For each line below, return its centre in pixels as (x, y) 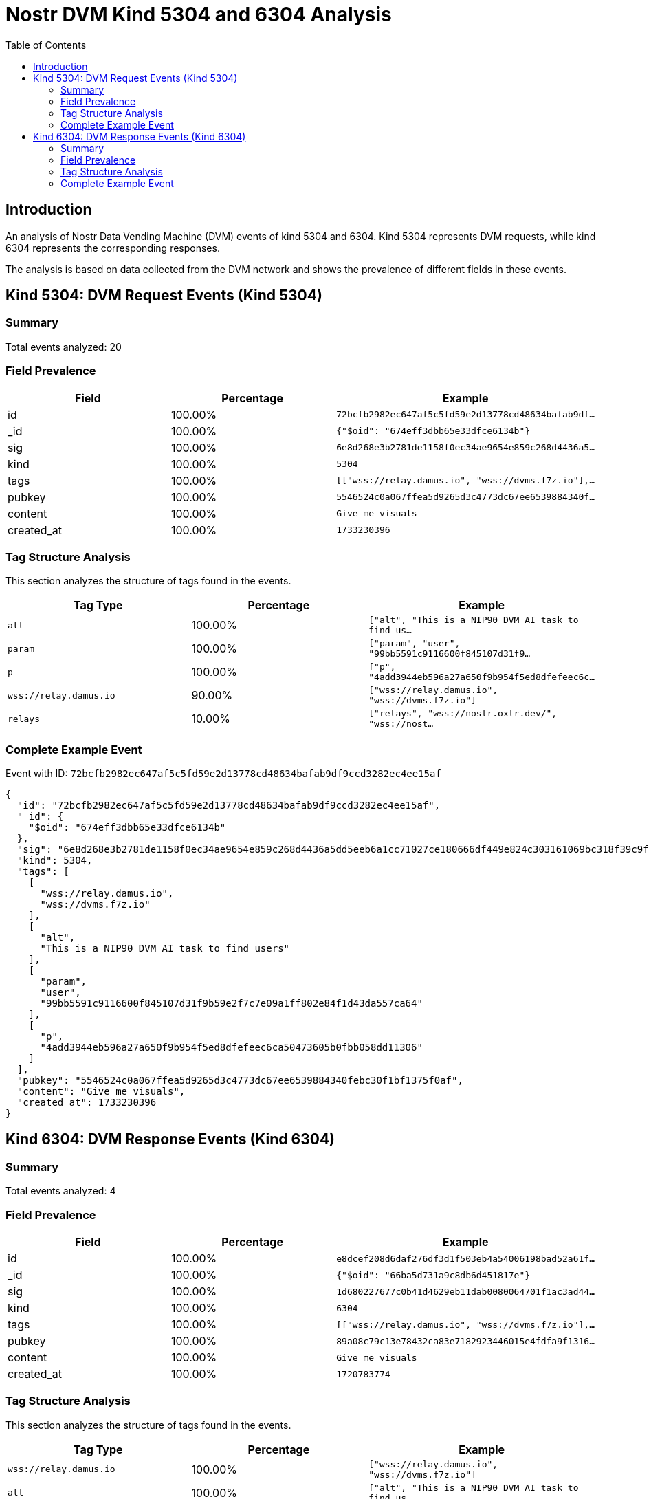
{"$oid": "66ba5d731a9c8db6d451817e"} (433, 1275)
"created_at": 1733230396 (87, 1103)
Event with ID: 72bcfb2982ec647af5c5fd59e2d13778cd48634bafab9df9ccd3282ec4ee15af (223, 774)
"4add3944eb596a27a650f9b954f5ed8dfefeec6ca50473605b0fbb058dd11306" (231, 1048)
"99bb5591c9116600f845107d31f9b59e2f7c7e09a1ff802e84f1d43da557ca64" (231, 1004)
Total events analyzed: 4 (61, 1191)
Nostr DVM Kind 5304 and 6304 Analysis (199, 14)
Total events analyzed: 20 (64, 347)
